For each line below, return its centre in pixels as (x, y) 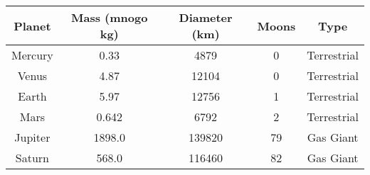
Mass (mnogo (110, 17)
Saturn (32, 158)
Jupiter (32, 137)
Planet (32, 26)
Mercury (32, 55)
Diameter (206, 17)
